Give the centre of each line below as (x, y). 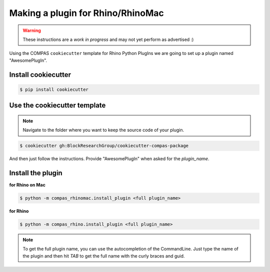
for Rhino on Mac (27, 185)
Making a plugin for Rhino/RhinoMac (87, 13)
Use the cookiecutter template (57, 106)
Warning (32, 30)
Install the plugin (36, 173)
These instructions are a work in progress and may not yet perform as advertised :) (108, 39)
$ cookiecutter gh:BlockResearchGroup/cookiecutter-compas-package (104, 146)
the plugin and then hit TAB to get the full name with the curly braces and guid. (104, 256)
